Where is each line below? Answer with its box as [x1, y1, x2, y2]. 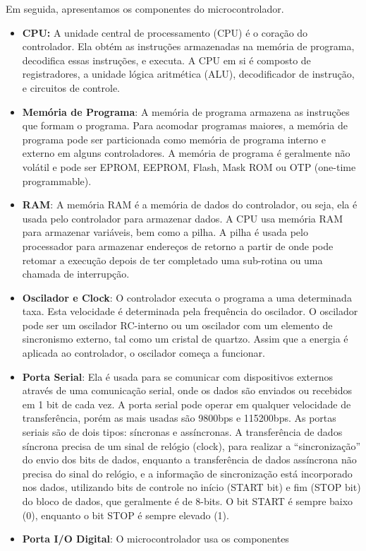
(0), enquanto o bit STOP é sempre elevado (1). [22, 507, 229, 522]
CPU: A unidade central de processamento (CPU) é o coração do [22, 25, 308, 40]
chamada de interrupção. [22, 266, 130, 281]
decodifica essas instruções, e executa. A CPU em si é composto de [22, 52, 311, 67]
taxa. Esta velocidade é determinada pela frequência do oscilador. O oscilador [22, 304, 358, 319]
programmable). [22, 173, 92, 188]
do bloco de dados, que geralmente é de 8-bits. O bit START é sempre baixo [22, 494, 353, 508]
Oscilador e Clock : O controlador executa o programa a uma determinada [22, 290, 352, 304]
